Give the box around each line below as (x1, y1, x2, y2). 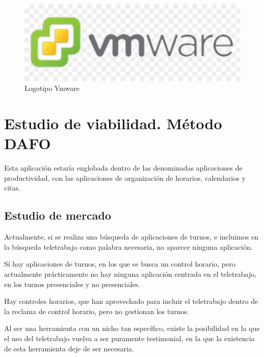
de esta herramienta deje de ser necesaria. (4, 343, 134, 353)
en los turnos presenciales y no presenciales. (4, 278, 140, 289)
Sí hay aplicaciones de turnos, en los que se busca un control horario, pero (4, 258, 235, 269)
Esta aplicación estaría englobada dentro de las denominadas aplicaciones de (4, 162, 243, 173)
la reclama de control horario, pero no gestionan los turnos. (4, 305, 189, 316)
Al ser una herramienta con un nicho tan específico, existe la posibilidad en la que (4, 323, 260, 334)
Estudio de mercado (4, 207, 112, 223)
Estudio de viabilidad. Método (4, 113, 222, 134)
